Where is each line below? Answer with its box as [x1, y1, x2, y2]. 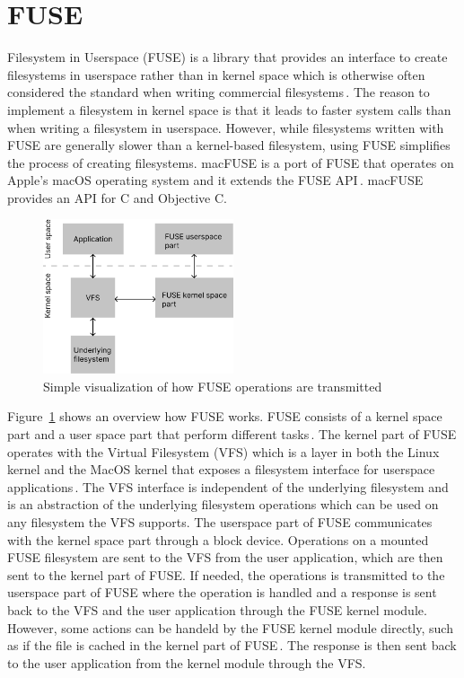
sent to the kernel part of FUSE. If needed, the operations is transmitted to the [7, 565, 445, 584]
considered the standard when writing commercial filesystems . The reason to [7, 83, 430, 101]
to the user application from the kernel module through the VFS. [7, 653, 366, 672]
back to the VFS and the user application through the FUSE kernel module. [7, 600, 427, 619]
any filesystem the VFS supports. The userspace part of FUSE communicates [7, 513, 433, 531]
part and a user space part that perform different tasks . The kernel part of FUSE [7, 425, 457, 444]
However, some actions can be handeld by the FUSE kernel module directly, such [7, 618, 453, 637]
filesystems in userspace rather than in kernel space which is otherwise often [7, 65, 425, 84]
